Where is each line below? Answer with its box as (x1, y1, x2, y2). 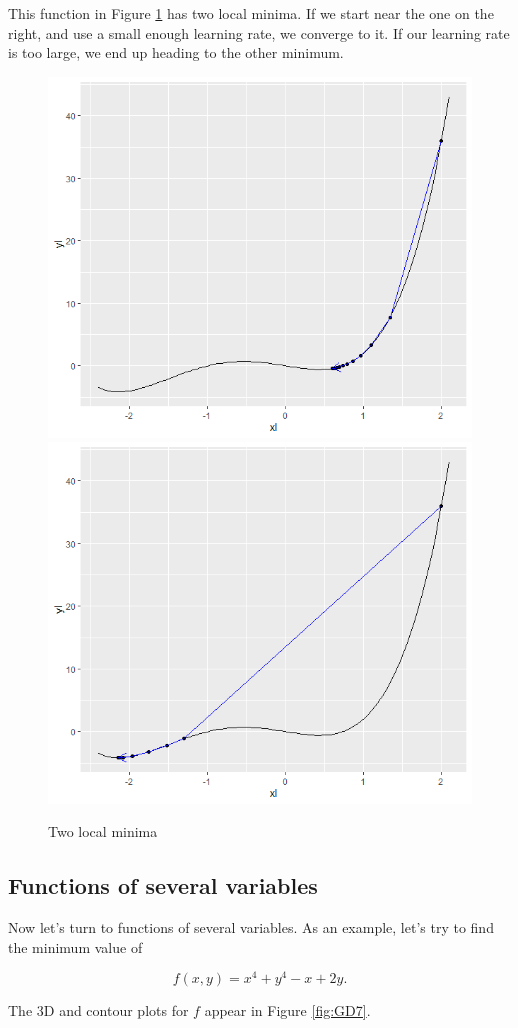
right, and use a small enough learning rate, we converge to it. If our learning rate (8, 22, 510, 43)
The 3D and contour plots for (8, 1000, 189, 1021)
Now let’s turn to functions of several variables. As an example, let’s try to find (8, 916, 494, 937)
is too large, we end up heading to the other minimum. (8, 42, 344, 63)
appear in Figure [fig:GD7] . (204, 1000, 371, 1021)
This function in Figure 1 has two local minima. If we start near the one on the (8, 3, 494, 23)
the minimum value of (8, 936, 143, 957)
